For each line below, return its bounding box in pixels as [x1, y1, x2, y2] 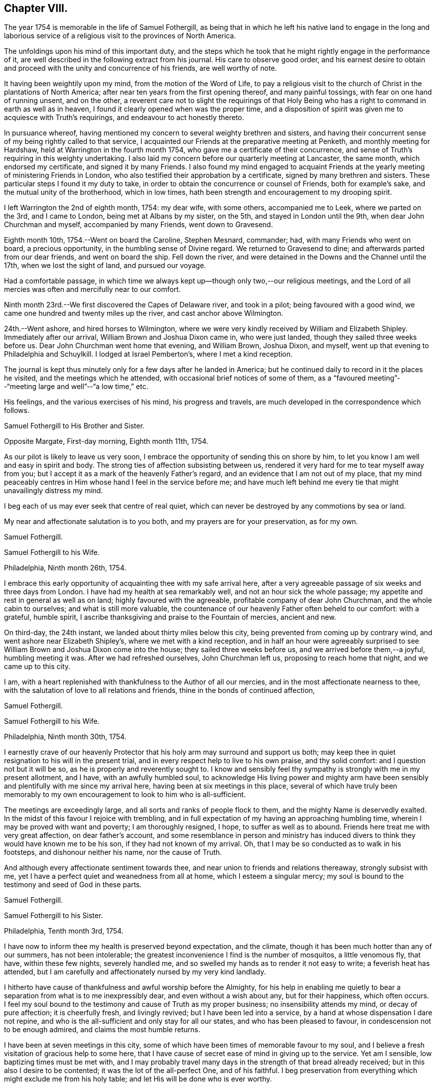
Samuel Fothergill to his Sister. [4, 911, 103, 920]
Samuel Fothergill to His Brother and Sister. [4, 421, 145, 430]
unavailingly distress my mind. [4, 486, 103, 495]
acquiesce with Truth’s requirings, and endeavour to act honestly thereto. [4, 113, 244, 122]
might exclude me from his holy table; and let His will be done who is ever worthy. [4, 1075, 272, 1084]
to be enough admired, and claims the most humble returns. [4, 1025, 200, 1034]
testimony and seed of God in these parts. [4, 880, 142, 889]
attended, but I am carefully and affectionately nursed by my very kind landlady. [4, 967, 266, 976]
